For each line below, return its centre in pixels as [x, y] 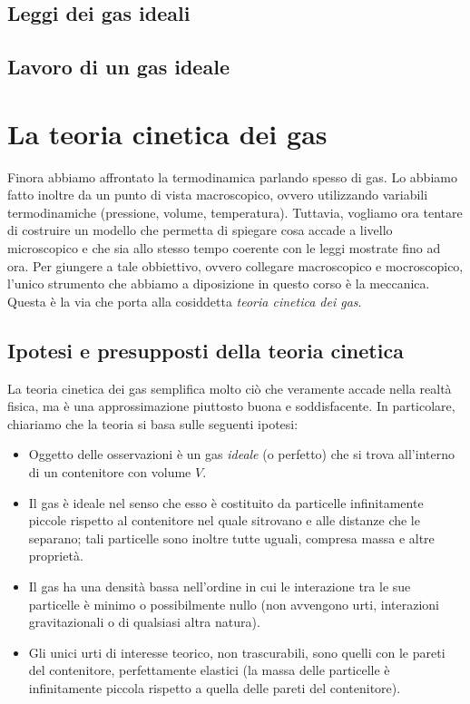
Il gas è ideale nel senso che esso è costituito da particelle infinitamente [226, 502]
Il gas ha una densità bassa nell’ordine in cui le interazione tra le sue [220, 586]
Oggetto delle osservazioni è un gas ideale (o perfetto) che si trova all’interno [241, 454]
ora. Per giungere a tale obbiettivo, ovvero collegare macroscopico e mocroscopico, [235, 265]
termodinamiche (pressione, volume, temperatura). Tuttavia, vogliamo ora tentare [235, 212]
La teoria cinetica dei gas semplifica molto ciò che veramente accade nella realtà [230, 388]
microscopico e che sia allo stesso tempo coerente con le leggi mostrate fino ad [224, 248]
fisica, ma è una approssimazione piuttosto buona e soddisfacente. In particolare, [231, 406]
